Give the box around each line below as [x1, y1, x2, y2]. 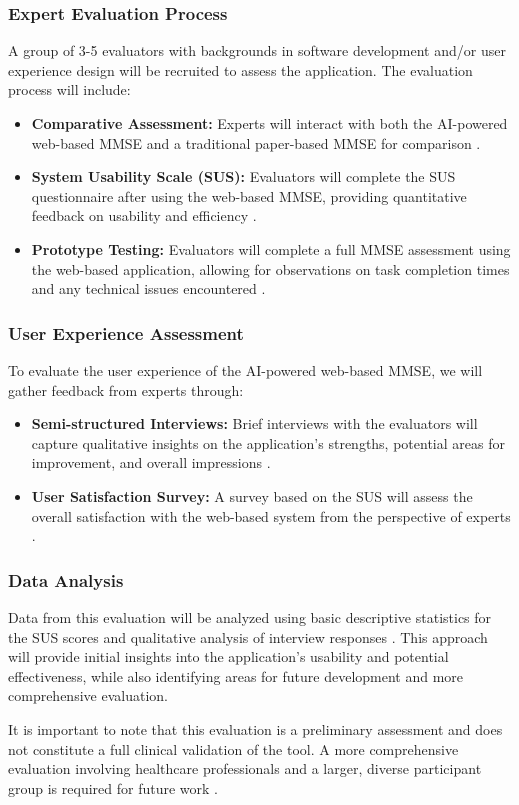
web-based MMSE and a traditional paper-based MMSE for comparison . [31, 132, 481, 153]
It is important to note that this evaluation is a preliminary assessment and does [8, 718, 503, 739]
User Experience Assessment [8, 320, 244, 345]
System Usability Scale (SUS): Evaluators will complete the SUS [31, 166, 456, 187]
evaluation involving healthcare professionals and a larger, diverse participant [8, 758, 482, 779]
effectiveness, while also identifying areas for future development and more [8, 665, 464, 686]
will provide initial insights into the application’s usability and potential [8, 646, 449, 667]
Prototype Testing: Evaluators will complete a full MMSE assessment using [31, 238, 511, 259]
